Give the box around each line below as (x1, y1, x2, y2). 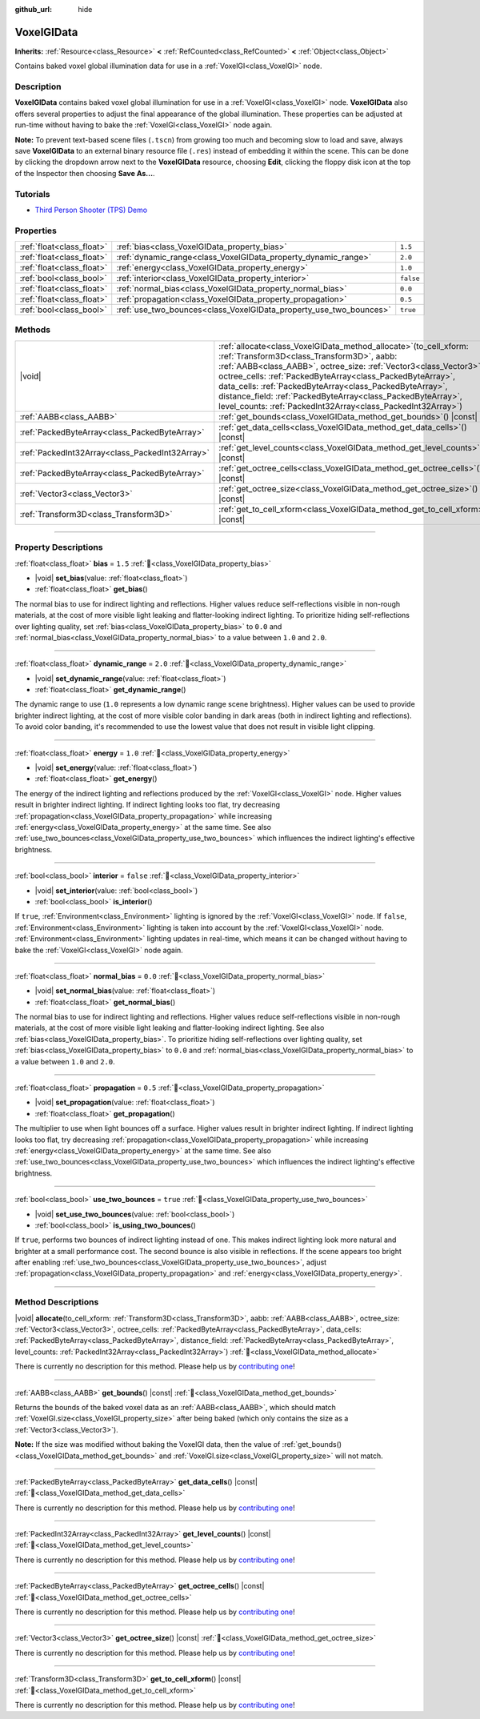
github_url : (14, 5, 52, 14)
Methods (14, 324, 51, 335)
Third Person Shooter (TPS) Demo (34, 205, 148, 214)
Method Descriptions (14, 1296, 99, 1308)
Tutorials (14, 188, 51, 199)
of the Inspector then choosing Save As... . (14, 168, 155, 178)
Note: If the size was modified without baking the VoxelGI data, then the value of (14, 1440, 281, 1449)
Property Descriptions (14, 542, 103, 553)
